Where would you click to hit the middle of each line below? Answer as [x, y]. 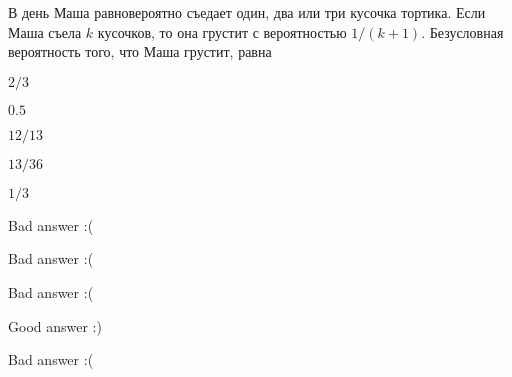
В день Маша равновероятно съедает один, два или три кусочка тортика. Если [247, 12]
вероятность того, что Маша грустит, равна [140, 51]
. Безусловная [462, 31]
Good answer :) [55, 325]
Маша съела [45, 31]
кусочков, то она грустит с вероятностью [222, 31]
